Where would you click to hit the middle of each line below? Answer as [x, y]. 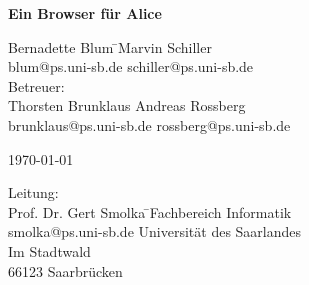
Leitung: [33, 192]
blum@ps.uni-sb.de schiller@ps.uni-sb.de [131, 66]
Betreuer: [36, 85]
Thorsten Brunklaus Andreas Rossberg [127, 105]
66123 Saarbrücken [65, 270]
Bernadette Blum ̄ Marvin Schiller [110, 46]
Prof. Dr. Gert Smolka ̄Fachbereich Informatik [150, 211]
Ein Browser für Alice [85, 13]
